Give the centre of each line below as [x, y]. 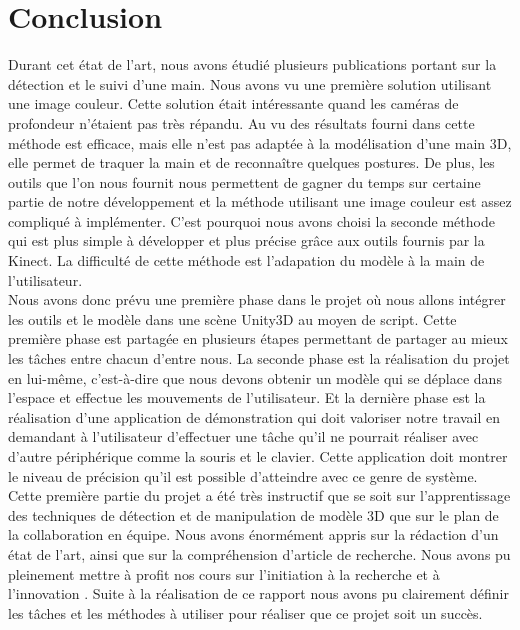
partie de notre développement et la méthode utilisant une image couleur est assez [260, 201]
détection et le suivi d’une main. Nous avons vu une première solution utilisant [250, 83]
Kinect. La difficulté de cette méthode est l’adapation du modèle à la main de [246, 260]
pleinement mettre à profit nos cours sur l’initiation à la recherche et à [224, 573]
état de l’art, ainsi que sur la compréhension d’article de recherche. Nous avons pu [259, 553]
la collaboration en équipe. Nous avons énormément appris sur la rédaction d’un [253, 534]
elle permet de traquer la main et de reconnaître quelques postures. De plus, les [251, 162]
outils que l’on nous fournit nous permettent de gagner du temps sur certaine [244, 181]
